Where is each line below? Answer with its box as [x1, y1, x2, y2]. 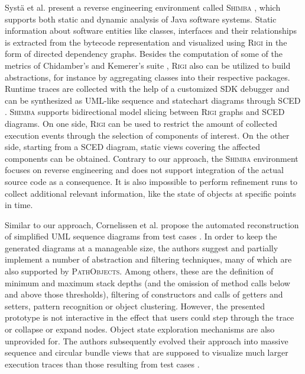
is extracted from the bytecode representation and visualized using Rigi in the [5, 36, 287, 48]
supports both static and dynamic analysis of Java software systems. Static [5, 12, 277, 25]
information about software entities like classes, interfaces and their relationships [5, 24, 297, 37]
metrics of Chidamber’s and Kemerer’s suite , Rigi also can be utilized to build [5, 59, 291, 71]
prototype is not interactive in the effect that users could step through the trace [5, 311, 294, 324]
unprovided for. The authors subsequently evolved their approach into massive [5, 334, 288, 347]
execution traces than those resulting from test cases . [5, 357, 200, 370]
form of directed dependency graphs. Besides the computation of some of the [5, 47, 283, 60]
